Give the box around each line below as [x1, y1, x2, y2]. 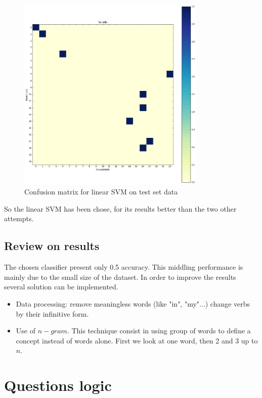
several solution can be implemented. [4, 281, 118, 292]
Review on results [4, 238, 100, 254]
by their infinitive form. [16, 308, 89, 319]
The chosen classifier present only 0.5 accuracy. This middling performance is [4, 262, 243, 272]
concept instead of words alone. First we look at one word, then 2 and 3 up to [16, 335, 258, 345]
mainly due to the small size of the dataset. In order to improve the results [4, 271, 236, 282]
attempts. [4, 213, 34, 224]
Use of [16, 325, 35, 336]
